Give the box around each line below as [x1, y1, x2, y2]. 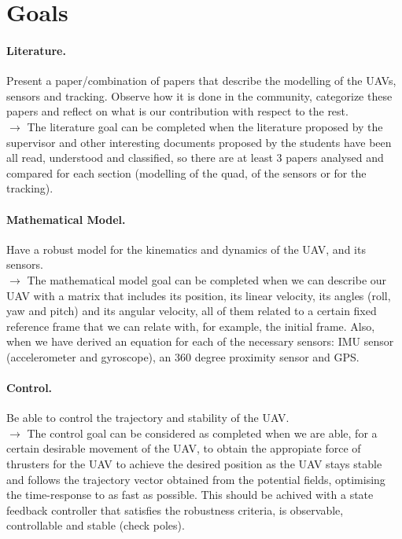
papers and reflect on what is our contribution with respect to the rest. [6, 103, 349, 119]
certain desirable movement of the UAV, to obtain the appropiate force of [6, 440, 361, 456]
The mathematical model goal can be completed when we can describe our [27, 271, 387, 288]
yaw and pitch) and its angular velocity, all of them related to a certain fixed [6, 302, 377, 319]
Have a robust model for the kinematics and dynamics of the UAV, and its [6, 240, 366, 257]
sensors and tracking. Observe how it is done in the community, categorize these [6, 87, 393, 104]
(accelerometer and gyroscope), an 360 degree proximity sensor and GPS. [6, 348, 360, 365]
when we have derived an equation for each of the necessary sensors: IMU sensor [6, 333, 394, 350]
